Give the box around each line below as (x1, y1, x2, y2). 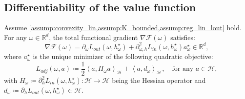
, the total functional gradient (49, 32, 138, 42)
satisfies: (170, 32, 195, 42)
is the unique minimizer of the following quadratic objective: (33, 51, 213, 61)
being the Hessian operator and (112, 75, 206, 85)
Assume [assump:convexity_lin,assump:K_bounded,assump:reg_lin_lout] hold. (4, 22, 242, 33)
